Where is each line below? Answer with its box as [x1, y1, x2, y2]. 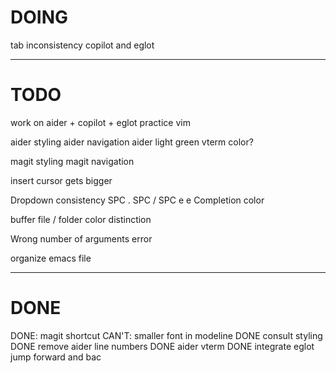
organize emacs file [10, 252, 92, 264]
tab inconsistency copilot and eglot [10, 39, 155, 51]
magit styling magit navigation [10, 155, 135, 167]
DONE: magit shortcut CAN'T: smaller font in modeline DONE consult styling [10, 329, 323, 341]
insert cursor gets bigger [10, 174, 113, 186]
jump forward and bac [10, 351, 102, 363]
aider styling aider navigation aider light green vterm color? [10, 136, 254, 148]
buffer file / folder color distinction [10, 213, 152, 225]
